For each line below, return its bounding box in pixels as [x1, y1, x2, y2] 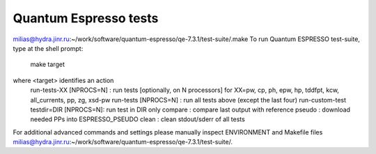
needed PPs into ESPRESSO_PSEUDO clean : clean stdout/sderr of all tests [30, 115, 245, 123]
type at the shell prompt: [13, 44, 84, 52]
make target [30, 60, 65, 69]
